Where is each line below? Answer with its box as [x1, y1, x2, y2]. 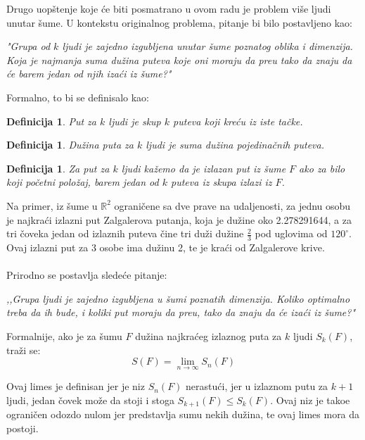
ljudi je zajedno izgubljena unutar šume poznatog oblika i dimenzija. [62, 39, 353, 54]
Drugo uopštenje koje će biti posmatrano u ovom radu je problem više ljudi [6, 1, 331, 15]
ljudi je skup [108, 113, 161, 128]
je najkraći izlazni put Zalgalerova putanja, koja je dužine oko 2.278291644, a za [6, 212, 352, 227]
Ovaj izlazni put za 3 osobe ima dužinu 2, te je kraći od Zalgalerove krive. [6, 239, 325, 254]
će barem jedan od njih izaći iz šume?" [6, 66, 172, 81]
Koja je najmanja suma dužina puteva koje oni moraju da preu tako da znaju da [6, 52, 352, 67]
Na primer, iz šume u [6, 198, 98, 213]
